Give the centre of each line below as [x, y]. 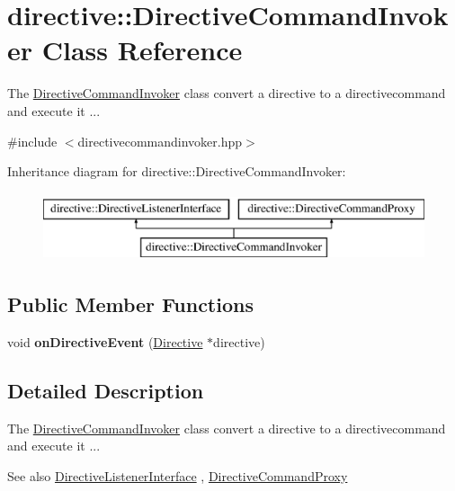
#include [32, 141]
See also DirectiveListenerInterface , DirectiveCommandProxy [178, 476]
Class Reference [142, 50]
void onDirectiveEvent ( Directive [105, 342]
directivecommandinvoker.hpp [160, 141]
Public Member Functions [130, 304]
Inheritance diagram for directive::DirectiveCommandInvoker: [177, 171]
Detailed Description [106, 391]
